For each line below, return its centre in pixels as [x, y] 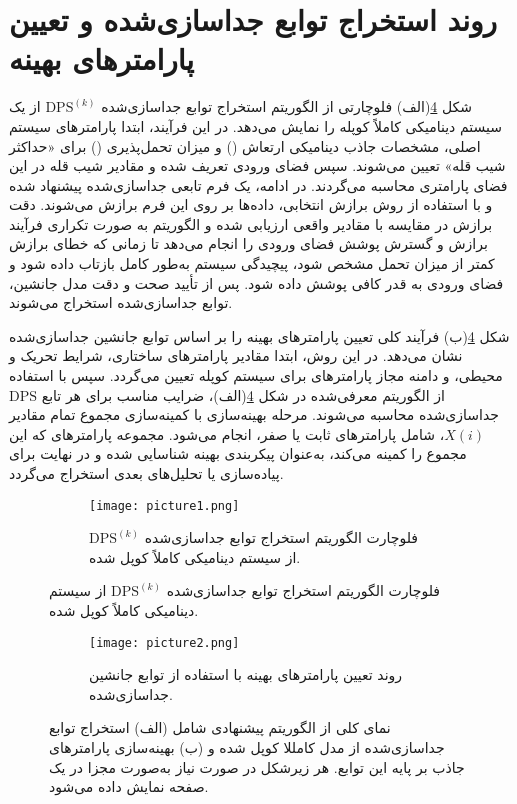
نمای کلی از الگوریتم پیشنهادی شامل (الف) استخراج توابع [220, 727]
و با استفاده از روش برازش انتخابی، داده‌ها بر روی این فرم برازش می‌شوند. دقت [251, 204]
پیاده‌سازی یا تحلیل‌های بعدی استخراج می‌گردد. [146, 473]
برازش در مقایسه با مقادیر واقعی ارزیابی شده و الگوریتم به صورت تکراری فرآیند [251, 223]
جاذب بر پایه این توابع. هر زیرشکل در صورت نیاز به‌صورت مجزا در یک [257, 766]
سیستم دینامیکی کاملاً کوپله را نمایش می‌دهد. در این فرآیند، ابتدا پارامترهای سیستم [255, 125]
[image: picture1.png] [164, 505]
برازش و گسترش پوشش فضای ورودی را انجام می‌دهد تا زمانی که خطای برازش [248, 243]
